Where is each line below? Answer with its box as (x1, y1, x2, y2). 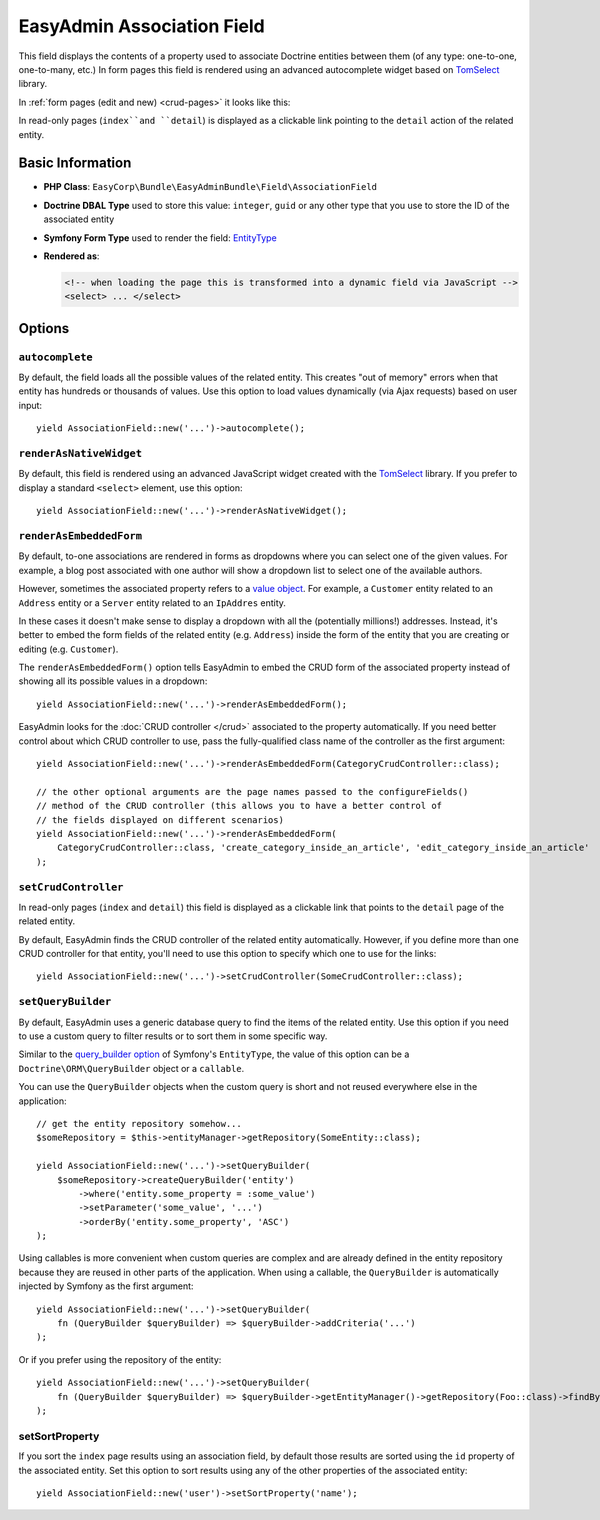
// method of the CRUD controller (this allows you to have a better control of (36, 800, 443, 812)
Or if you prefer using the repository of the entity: (18, 1353, 222, 1365)
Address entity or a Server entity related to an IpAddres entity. (18, 596, 287, 609)
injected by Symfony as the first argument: (18, 1280, 194, 1292)
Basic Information (18, 155, 132, 172)
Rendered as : (43, 250, 100, 262)
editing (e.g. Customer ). (18, 643, 119, 655)
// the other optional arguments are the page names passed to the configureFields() (36, 786, 469, 797)
